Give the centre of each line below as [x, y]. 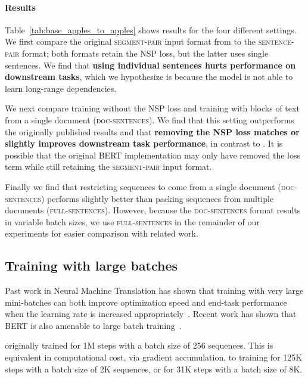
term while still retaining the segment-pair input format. [108, 167]
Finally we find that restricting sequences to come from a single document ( [143, 186]
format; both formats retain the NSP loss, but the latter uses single [145, 53]
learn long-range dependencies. [61, 88]
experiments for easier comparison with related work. [102, 233]
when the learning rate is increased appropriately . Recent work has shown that [151, 314]
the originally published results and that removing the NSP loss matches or [152, 131]
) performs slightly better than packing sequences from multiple [158, 198]
